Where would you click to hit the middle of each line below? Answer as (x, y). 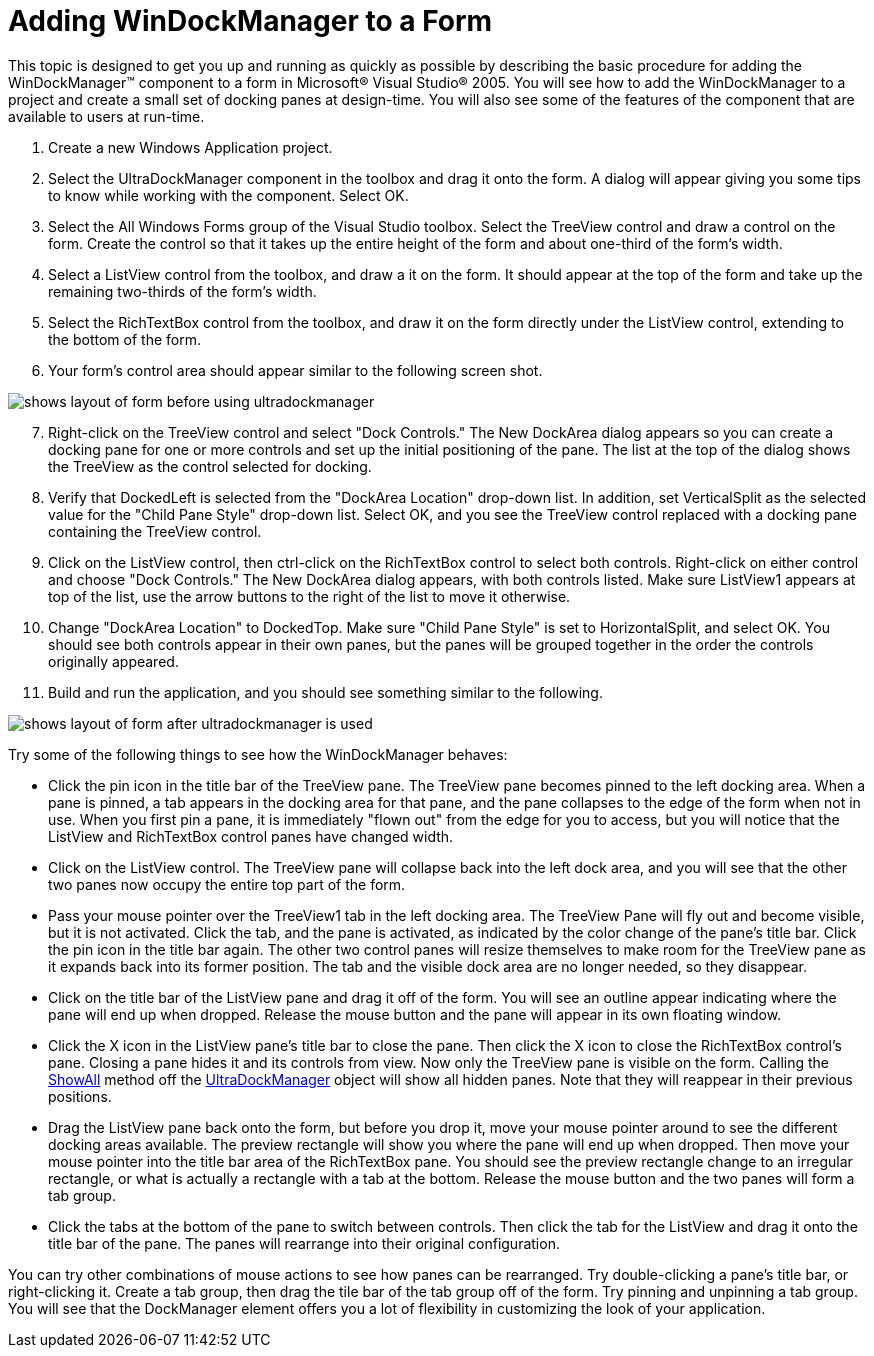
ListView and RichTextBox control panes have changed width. (251, 836)
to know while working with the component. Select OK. (228, 195)
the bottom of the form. (124, 339)
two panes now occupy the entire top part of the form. (227, 884)
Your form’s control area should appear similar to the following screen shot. (295, 370)
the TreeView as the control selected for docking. (210, 466)
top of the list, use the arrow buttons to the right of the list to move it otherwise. (309, 596)
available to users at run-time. (106, 116)
